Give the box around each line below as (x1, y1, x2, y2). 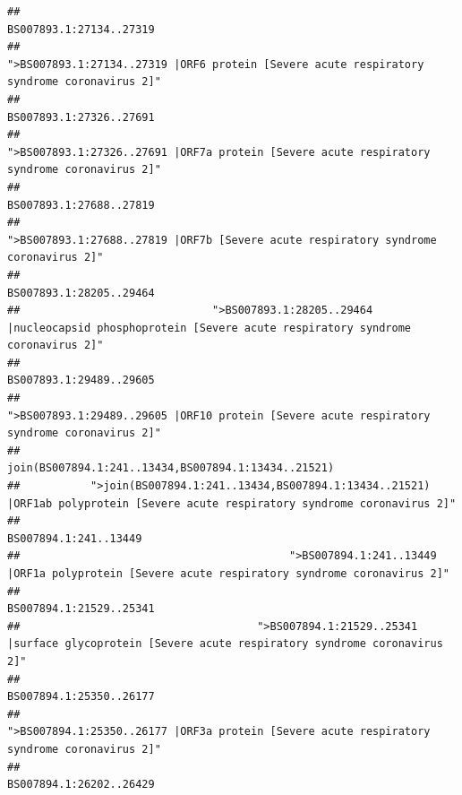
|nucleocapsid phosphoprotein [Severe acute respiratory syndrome (7, 321, 412, 334)
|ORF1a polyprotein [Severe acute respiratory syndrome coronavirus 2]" (7, 567, 449, 580)
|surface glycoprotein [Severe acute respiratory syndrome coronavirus (7, 637, 443, 651)
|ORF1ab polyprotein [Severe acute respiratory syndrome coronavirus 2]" (7, 497, 457, 510)
